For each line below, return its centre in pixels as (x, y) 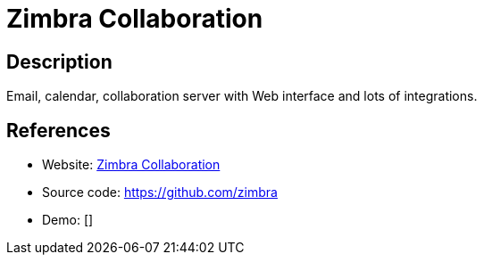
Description (59, 61)
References (58, 130)
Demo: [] (68, 220)
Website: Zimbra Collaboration (131, 165)
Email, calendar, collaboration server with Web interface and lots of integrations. (242, 96)
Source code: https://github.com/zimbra (160, 192)
